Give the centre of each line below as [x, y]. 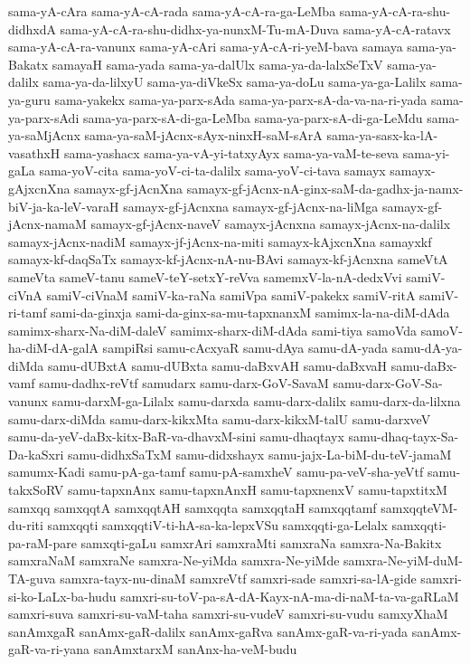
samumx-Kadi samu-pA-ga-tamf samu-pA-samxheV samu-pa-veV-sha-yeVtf [216, 472]
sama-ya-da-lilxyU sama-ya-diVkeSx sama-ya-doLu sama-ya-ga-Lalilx [235, 82]
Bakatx [28, 64]
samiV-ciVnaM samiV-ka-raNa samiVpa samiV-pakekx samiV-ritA [231, 294]
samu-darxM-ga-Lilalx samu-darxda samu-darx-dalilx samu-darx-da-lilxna [256, 401]
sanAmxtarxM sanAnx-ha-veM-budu [195, 649]
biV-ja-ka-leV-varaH [64, 206]
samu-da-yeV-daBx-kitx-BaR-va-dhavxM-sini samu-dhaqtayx [176, 436]
